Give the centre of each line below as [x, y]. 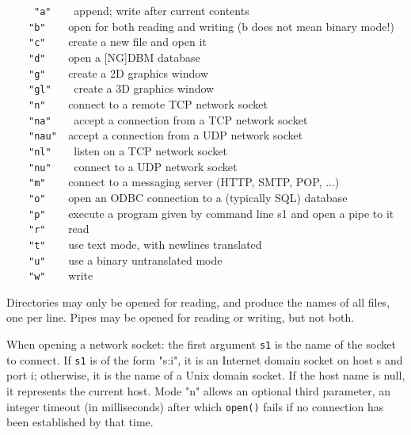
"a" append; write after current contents [142, 10]
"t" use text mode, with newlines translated [145, 244]
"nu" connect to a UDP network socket [133, 166]
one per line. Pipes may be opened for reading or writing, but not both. [181, 317]
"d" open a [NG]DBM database [114, 57]
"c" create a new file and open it [118, 42]
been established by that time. [80, 422]
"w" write [61, 275]
